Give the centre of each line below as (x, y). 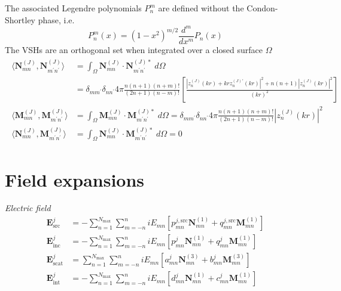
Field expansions (75, 179)
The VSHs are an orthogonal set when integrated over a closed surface (134, 49)
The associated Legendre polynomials (73, 8)
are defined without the (201, 8)
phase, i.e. (56, 19)
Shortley (20, 19)
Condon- (262, 8)
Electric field (28, 208)
